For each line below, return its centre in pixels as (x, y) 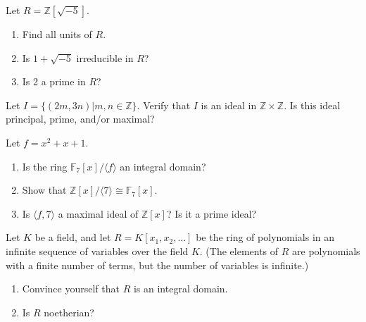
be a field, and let (73, 237)
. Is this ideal (312, 105)
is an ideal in (229, 105)
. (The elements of (239, 250)
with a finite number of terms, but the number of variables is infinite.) (157, 265)
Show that (44, 190)
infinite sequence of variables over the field (97, 250)
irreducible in (105, 57)
